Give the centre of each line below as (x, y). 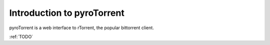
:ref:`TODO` (21, 37)
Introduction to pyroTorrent (67, 13)
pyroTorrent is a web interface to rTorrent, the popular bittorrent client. (82, 28)
